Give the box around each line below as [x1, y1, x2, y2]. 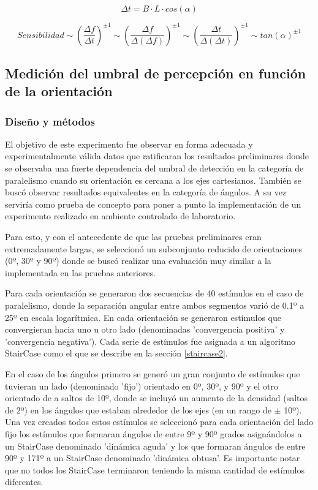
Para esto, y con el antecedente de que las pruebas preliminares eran [5, 230, 262, 243]
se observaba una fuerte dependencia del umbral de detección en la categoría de [5, 162, 304, 175]
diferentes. [5, 475, 44, 488]
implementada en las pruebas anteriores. [5, 266, 156, 279]
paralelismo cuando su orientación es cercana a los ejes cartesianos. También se [5, 173, 301, 186]
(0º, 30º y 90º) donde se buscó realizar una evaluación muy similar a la [5, 254, 271, 267]
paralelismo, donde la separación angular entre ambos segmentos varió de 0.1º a [5, 299, 305, 312]
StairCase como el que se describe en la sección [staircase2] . [5, 347, 228, 360]
